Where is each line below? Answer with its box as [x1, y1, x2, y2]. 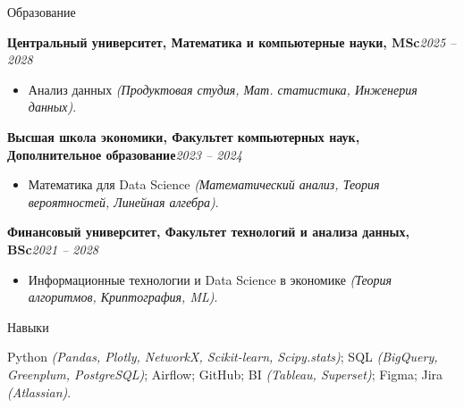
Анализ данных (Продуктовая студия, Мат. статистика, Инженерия [28, 79, 418, 98]
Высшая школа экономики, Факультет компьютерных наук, [7, 127, 360, 146]
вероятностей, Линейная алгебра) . [28, 192, 219, 211]
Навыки [7, 317, 49, 336]
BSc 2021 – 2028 [7, 239, 98, 258]
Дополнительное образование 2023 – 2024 [7, 145, 242, 163]
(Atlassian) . [7, 382, 72, 401]
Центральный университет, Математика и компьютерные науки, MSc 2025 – [7, 32, 457, 51]
